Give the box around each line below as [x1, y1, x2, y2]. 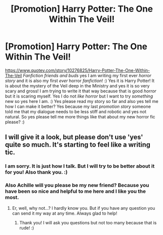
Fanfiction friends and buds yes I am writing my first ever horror [23, 72, 152, 78]
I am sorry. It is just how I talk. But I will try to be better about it [5, 163, 155, 169]
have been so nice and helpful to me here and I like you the [5, 188, 146, 195]
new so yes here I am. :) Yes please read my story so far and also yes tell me [5, 98, 159, 104]
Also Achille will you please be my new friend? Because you [5, 182, 149, 189]
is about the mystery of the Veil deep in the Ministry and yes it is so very [5, 83, 150, 88]
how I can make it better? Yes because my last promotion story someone [5, 103, 151, 109]
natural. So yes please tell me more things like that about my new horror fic [5, 114, 156, 119]
